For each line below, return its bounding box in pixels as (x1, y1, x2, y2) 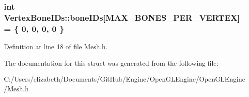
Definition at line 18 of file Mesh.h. (4, 42, 108, 52)
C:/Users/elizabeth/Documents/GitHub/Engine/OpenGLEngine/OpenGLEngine (4, 74, 246, 84)
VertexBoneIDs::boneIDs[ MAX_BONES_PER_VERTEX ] (4, 11, 240, 23)
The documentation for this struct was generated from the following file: (4, 57, 218, 68)
